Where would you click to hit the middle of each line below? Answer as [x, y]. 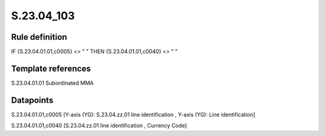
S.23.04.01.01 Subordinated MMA [52, 83]
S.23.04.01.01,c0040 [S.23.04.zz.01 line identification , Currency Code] [99, 126]
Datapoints [32, 100]
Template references [51, 68]
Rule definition [39, 37]
